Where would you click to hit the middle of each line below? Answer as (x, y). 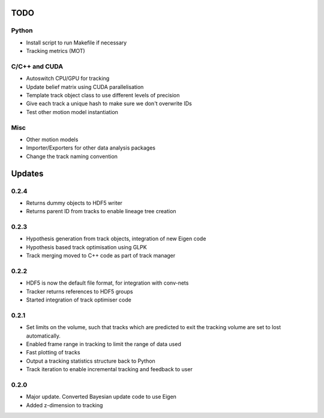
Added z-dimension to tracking (64, 405)
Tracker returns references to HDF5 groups (79, 291)
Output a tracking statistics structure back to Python (91, 361)
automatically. (43, 336)
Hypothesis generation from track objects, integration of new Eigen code (116, 239)
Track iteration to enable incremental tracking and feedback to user (109, 369)
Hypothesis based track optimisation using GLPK (86, 247)
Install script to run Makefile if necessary (76, 43)
